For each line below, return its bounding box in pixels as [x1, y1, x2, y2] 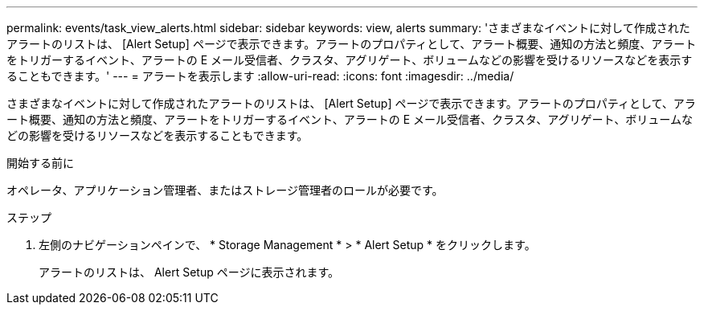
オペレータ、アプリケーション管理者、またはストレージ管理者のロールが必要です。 [6, 183, 444, 197]
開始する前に [6, 156, 74, 170]
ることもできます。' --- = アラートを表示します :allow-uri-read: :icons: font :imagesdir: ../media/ [6, 69, 514, 83]
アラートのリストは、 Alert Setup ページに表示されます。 [39, 265, 339, 279]
